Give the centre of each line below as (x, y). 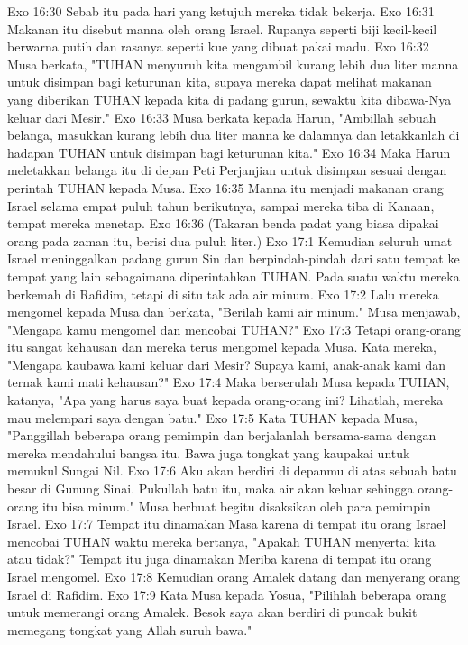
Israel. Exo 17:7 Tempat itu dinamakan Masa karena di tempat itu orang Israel (227, 524)
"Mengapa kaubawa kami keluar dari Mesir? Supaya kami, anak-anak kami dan (227, 364)
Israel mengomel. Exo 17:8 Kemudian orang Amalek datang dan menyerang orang (234, 576)
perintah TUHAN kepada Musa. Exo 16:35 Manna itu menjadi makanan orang (225, 187)
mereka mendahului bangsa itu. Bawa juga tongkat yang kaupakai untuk (209, 452)
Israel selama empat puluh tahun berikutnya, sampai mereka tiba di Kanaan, (221, 205)
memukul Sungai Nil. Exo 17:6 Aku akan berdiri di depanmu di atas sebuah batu (232, 470)
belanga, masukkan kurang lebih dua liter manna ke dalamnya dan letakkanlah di (234, 135)
